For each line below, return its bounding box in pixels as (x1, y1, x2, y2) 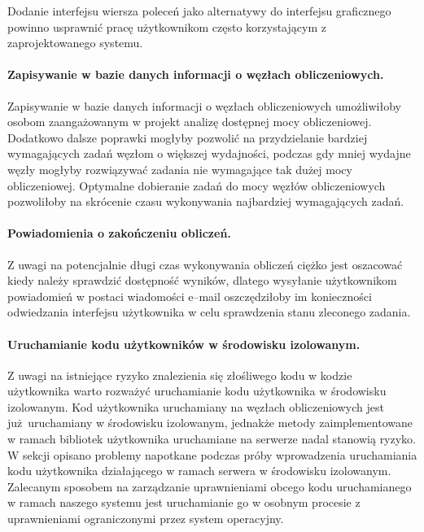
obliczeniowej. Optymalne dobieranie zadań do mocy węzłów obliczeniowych (7, 177, 386, 194)
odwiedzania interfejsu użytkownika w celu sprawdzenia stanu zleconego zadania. (7, 303, 411, 321)
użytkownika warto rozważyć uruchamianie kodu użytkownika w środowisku (7, 382, 387, 399)
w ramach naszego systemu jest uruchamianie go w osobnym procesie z (7, 494, 361, 511)
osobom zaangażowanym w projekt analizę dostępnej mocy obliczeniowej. (7, 113, 372, 130)
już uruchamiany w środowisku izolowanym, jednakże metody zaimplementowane (7, 414, 413, 431)
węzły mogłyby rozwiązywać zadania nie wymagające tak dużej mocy (7, 160, 352, 177)
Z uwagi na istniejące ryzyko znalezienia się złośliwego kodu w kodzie (7, 366, 352, 383)
